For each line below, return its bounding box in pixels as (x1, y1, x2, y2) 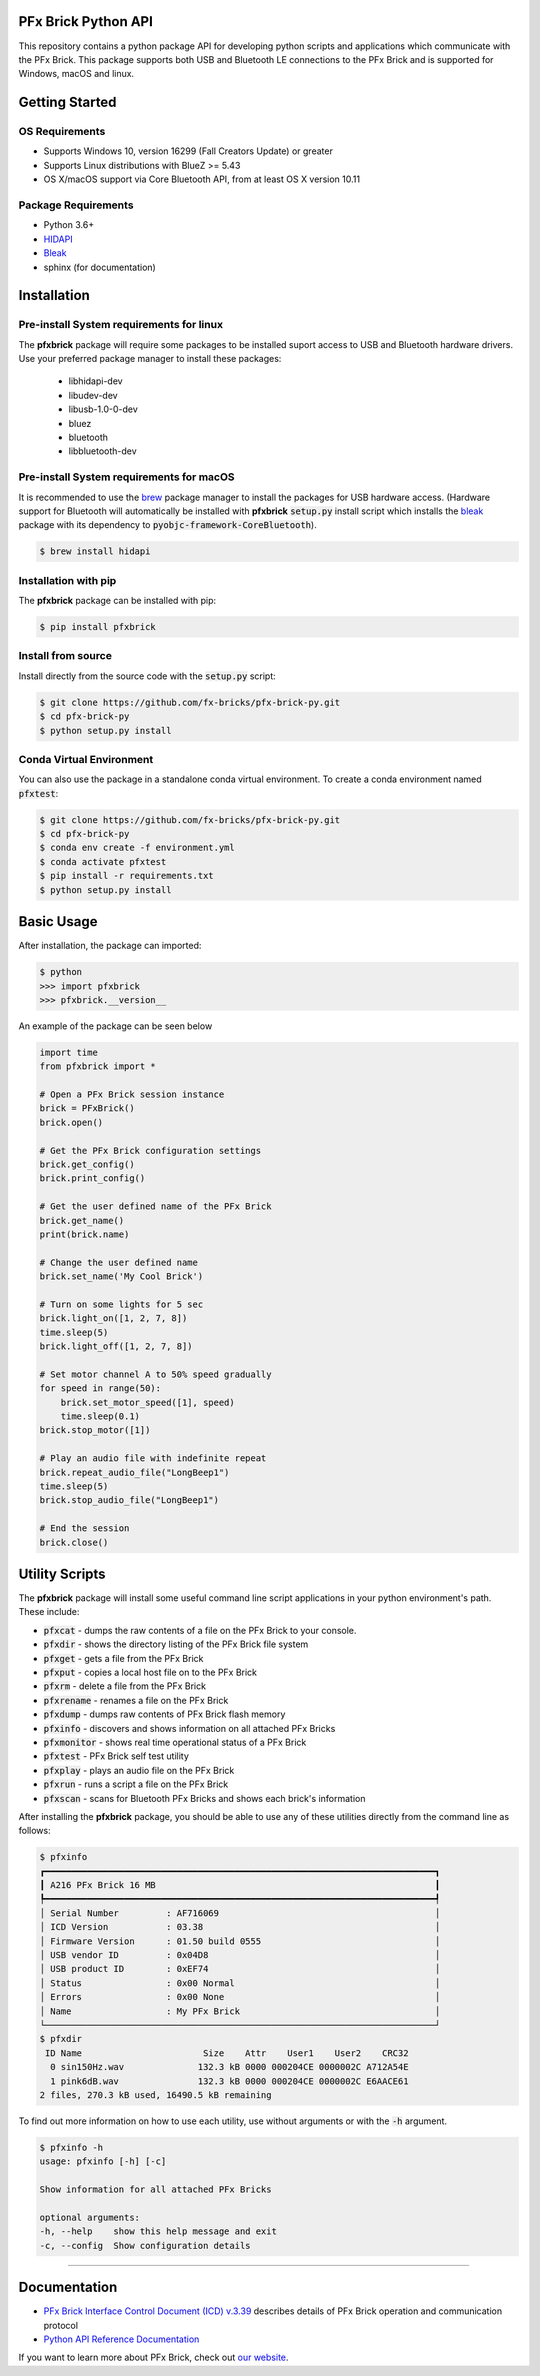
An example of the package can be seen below (18, 1020, 213, 1032)
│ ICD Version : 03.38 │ (39, 1921, 441, 1933)
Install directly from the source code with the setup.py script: (18, 670, 277, 682)
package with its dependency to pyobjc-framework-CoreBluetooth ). (18, 519, 317, 531)
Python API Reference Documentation (43, 2333, 200, 2345)
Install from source (18, 649, 112, 663)
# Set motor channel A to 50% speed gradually (39, 1368, 272, 1380)
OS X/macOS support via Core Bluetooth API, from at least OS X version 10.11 (43, 173, 360, 185)
